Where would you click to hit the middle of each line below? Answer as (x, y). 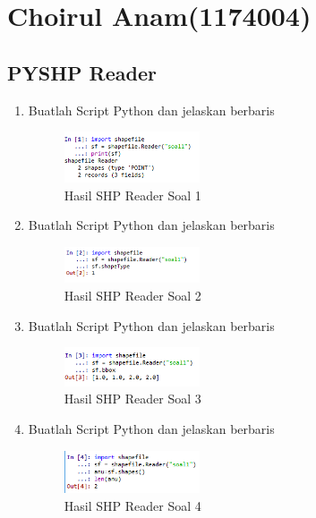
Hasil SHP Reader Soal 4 (132, 505)
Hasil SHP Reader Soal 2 (132, 296)
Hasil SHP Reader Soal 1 (132, 195)
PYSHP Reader (82, 72)
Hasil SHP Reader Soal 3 (132, 399)
